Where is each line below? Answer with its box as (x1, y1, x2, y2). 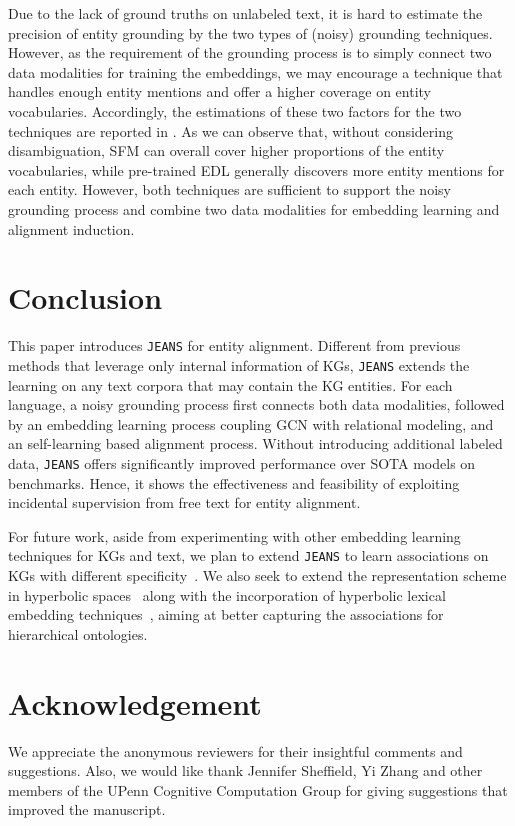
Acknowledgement (8, 682, 262, 723)
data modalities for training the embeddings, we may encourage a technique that (8, 61, 503, 82)
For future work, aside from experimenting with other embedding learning (8, 525, 461, 546)
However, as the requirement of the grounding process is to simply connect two (8, 42, 492, 63)
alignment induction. (8, 218, 135, 239)
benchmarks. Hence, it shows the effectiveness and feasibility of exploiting (8, 472, 460, 493)
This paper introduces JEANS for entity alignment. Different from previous (8, 335, 461, 356)
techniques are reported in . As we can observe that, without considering (8, 120, 453, 141)
